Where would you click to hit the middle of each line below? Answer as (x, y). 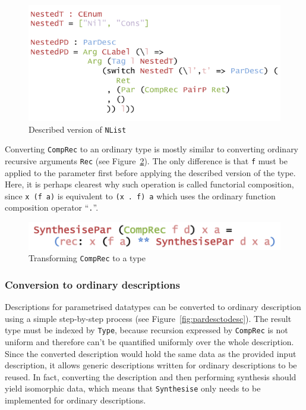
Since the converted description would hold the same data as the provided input (151, 353)
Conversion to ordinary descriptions (92, 284)
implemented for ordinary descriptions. (75, 400)
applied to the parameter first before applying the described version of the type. (150, 172)
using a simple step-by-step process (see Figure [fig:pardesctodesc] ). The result (148, 318)
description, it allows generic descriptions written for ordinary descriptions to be (151, 365)
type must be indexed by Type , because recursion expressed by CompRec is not (146, 330)
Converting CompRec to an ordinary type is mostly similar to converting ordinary (152, 149)
